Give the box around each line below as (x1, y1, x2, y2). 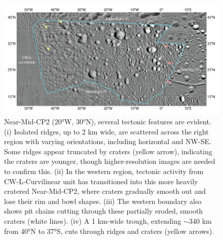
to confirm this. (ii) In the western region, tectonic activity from (4, 165, 204, 176)
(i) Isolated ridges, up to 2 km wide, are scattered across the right (4, 126, 209, 136)
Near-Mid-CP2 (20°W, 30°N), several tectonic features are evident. (4, 116, 211, 126)
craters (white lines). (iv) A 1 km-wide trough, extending (4, 215, 181, 226)
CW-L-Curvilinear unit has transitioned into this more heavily (4, 176, 198, 186)
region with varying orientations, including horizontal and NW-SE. (4, 136, 211, 147)
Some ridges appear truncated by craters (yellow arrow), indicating (4, 146, 212, 156)
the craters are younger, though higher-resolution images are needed (4, 156, 215, 166)
